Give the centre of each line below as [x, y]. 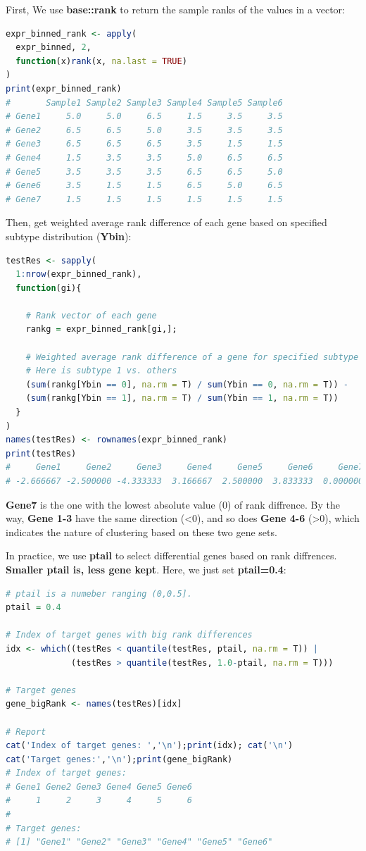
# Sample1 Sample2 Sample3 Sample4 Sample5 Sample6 [144, 103]
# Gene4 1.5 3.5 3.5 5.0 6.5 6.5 [144, 157]
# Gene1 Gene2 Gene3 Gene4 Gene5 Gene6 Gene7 [185, 467]
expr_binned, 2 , [53, 48]
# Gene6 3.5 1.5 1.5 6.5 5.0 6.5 [144, 186]
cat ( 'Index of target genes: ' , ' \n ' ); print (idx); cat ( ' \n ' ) [150, 746]
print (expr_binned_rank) [64, 88]
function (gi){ [49, 288]
